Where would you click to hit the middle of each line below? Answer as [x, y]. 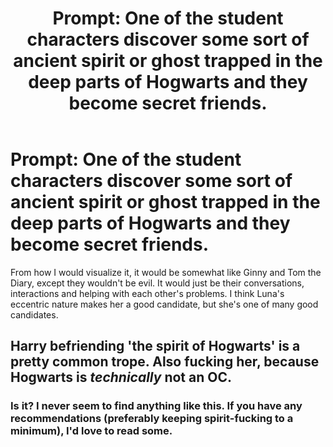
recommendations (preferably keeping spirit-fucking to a [152, 419]
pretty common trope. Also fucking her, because [165, 362]
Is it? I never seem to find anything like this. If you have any [156, 406]
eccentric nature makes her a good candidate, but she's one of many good [164, 304]
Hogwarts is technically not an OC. [121, 377]
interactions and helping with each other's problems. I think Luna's [147, 293]
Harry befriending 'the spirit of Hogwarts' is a [155, 346]
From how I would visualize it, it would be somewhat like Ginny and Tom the [166, 272]
